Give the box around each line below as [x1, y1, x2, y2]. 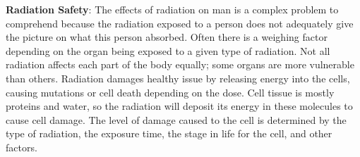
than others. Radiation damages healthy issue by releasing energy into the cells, [6, 70, 350, 85]
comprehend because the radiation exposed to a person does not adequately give [6, 15, 354, 30]
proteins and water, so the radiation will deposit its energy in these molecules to [6, 99, 353, 113]
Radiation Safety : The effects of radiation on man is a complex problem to [6, 2, 339, 16]
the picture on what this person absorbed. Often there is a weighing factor [6, 30, 328, 44]
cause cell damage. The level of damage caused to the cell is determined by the [6, 112, 347, 127]
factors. [6, 139, 37, 154]
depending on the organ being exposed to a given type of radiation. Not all [6, 43, 330, 58]
